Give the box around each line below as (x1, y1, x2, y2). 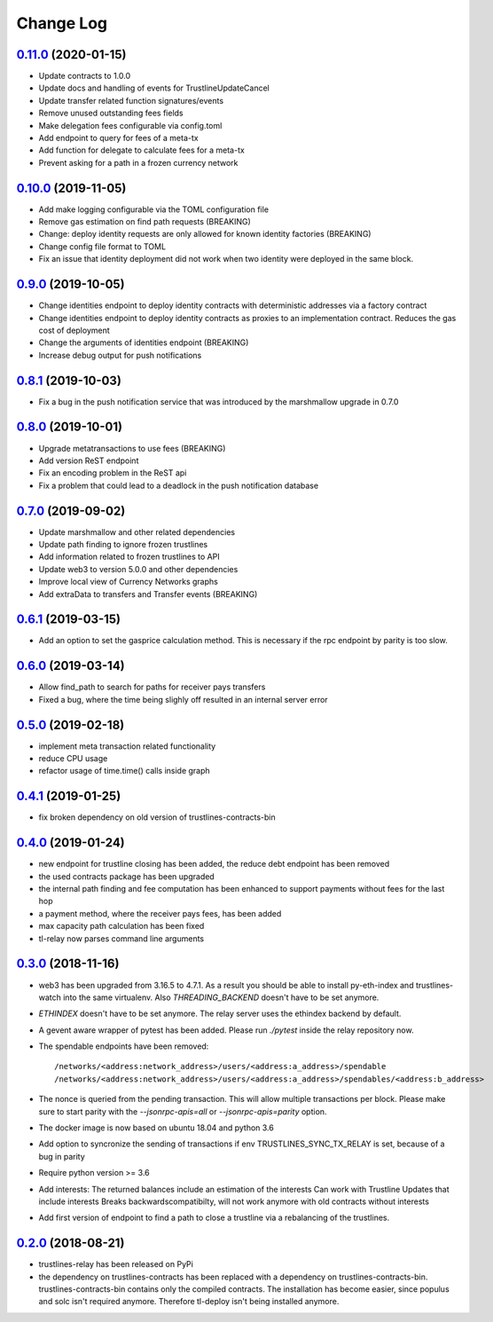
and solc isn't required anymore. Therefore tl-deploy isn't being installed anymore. (38, 1296, 340, 1307)
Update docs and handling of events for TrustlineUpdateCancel (38, 83, 270, 93)
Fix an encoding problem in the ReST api (38, 468, 187, 478)
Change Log (16, 13, 108, 33)
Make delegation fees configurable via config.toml (38, 120, 223, 130)
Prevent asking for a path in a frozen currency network (38, 157, 239, 168)
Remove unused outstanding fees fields (38, 107, 184, 119)
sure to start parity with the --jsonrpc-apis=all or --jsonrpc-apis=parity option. (38, 1106, 327, 1117)
